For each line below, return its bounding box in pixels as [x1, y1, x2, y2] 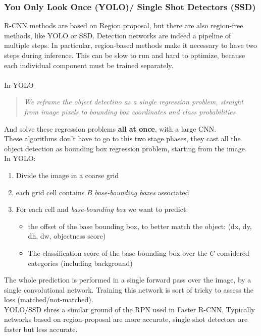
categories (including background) [28, 257, 133, 268]
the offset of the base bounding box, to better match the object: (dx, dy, [28, 220, 252, 231]
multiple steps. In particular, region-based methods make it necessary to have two [4, 40, 257, 50]
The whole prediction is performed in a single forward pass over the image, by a [4, 274, 251, 285]
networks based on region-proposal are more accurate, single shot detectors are [4, 314, 248, 324]
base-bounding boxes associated [94, 187, 189, 197]
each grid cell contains [16, 187, 85, 197]
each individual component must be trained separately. [4, 60, 174, 70]
